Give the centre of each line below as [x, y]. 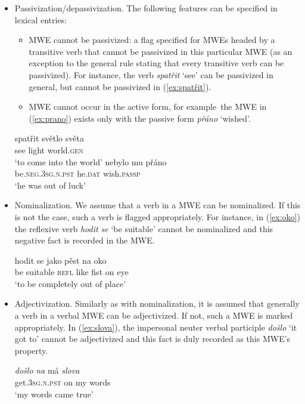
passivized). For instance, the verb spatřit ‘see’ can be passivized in [151, 74]
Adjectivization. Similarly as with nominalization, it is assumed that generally [157, 303]
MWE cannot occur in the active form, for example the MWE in [148, 107]
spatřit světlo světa [49, 138]
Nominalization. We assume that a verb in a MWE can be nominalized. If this [158, 205]
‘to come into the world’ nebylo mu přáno [91, 161]
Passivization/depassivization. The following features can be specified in [146, 8]
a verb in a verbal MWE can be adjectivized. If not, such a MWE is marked [154, 315]
